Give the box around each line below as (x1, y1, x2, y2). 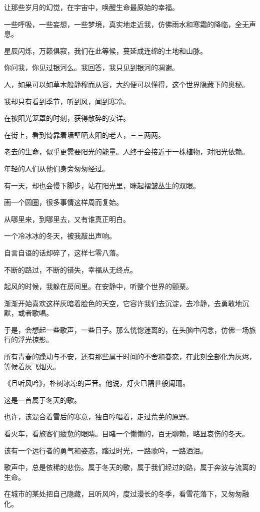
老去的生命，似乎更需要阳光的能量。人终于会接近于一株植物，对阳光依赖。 (4, 146, 249, 157)
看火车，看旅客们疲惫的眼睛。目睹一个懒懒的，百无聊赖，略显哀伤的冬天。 (4, 428, 249, 439)
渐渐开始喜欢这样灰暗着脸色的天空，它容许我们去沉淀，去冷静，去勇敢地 (4, 298, 242, 308)
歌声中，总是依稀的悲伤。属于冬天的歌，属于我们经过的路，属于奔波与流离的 (4, 462, 256, 472)
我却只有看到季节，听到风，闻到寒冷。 (4, 96, 130, 106)
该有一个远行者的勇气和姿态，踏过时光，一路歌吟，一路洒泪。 (4, 445, 207, 455)
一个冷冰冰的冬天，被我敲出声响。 (4, 230, 116, 241)
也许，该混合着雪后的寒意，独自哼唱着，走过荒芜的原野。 (4, 411, 193, 422)
